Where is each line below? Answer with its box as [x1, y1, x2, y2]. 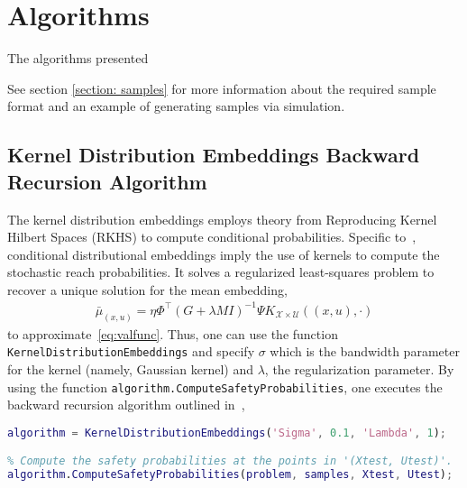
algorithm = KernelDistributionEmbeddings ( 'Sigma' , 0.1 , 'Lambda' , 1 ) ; [7, 426, 447, 439]
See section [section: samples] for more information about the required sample [7, 78, 436, 97]
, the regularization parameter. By [264, 360, 454, 379]
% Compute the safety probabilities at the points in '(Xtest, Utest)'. [7, 455, 453, 468]
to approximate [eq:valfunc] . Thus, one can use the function [7, 324, 338, 343]
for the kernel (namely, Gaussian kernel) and [7, 360, 253, 379]
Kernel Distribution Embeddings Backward [7, 141, 420, 169]
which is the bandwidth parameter [270, 342, 460, 361]
